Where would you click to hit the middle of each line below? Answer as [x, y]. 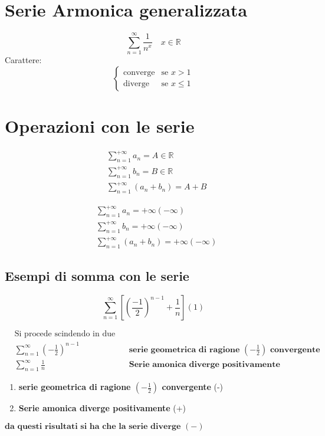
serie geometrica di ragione [75, 387]
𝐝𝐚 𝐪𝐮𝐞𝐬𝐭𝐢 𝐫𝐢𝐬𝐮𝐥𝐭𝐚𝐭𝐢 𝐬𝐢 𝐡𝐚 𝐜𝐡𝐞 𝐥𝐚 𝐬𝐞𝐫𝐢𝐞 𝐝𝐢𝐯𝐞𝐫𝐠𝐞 [93, 426]
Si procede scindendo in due [65, 334]
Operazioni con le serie [100, 126]
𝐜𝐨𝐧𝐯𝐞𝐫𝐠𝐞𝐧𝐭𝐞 [295, 350]
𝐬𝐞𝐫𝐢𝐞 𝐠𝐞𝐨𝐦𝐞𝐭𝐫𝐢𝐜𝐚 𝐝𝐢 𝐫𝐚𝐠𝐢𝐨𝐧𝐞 [184, 350]
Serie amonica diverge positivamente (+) [102, 408]
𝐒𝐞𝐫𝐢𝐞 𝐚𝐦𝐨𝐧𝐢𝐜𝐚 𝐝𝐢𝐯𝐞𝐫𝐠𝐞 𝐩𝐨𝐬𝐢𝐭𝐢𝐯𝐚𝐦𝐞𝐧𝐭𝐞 [204, 365]
